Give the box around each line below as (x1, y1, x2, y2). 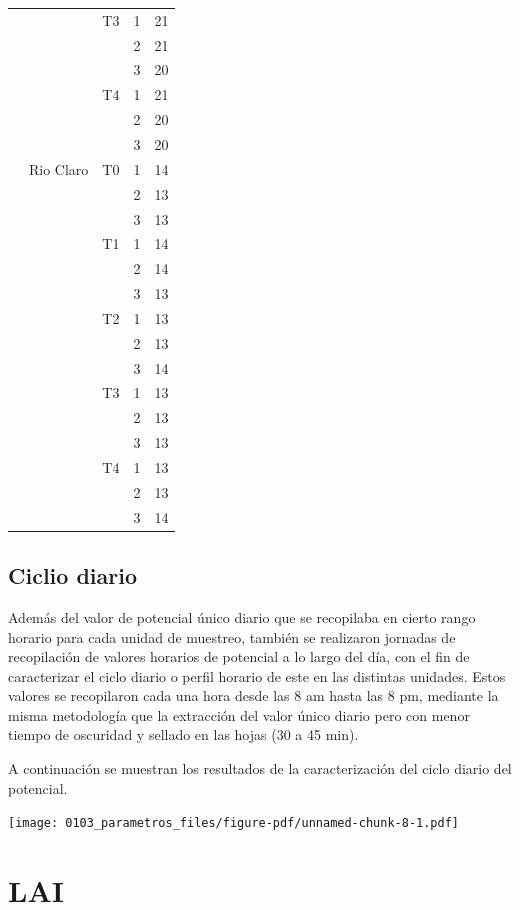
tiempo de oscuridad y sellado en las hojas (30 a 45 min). (8, 724, 359, 745)
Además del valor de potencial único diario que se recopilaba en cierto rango (8, 606, 476, 627)
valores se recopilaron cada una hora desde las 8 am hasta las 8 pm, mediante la (8, 685, 499, 706)
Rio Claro (29, 158, 89, 179)
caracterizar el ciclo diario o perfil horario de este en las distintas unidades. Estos (8, 665, 506, 686)
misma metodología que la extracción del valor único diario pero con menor (8, 704, 470, 725)
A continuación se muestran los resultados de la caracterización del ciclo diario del (8, 758, 512, 779)
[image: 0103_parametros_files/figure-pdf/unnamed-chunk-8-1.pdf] (8, 816, 460, 831)
